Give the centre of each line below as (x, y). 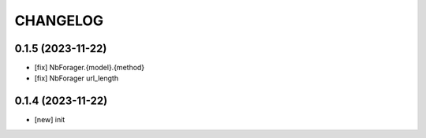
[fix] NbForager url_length (76, 78)
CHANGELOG (59, 21)
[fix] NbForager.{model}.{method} (90, 68)
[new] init (50, 120)
